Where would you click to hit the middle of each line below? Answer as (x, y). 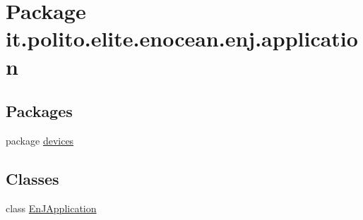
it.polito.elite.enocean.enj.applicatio (182, 38)
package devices (40, 140)
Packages (39, 111)
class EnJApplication (51, 208)
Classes (32, 178)
